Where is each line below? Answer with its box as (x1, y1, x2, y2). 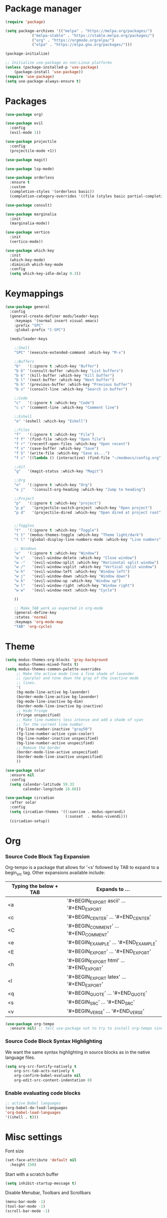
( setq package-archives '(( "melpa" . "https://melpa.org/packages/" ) (5, 28, 153, 33)
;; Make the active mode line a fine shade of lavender (16, 671, 135, 676)
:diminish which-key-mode (9, 262, 64, 267)
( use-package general (5, 304, 50, 310)
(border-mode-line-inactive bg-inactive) (16, 703, 103, 708)
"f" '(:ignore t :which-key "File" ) (14, 432, 94, 437)
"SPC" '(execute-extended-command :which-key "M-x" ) (14, 350, 126, 355)
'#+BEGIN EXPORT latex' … (67, 973, 126, 981)
